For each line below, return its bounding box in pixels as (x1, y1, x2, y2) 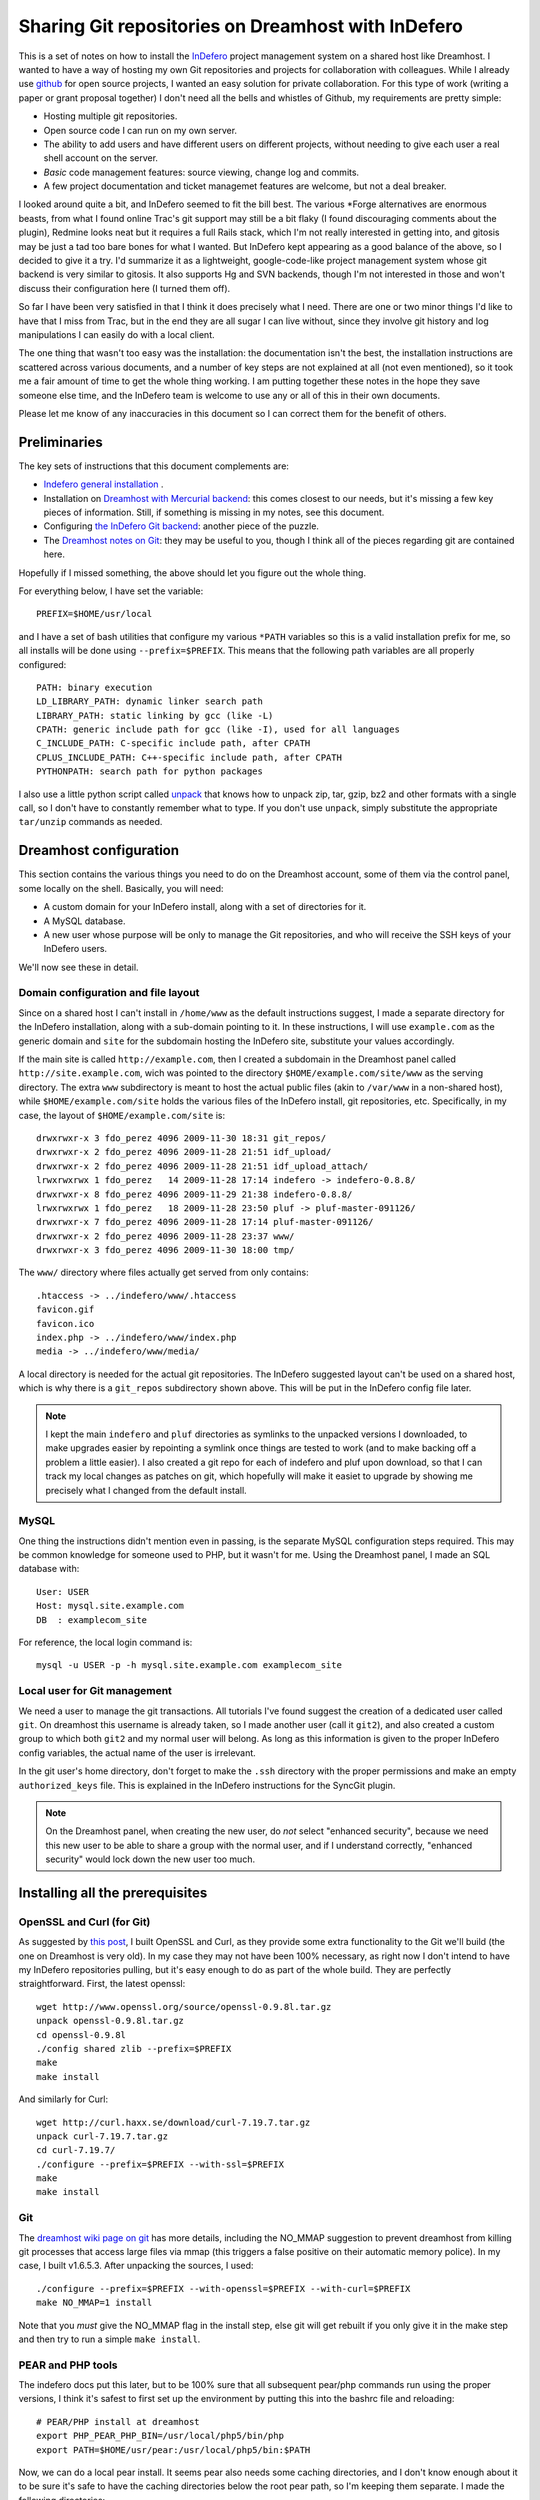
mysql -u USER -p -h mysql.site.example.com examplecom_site (36, 1660, 342, 1671)
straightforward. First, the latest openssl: (18, 1978, 186, 1990)
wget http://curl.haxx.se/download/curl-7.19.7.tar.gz (36, 2116, 311, 2128)
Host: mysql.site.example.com (36, 1600, 185, 1612)
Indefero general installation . (43, 478, 164, 490)
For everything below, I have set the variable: (18, 585, 204, 597)
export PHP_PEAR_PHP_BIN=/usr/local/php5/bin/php (36, 2430, 285, 2442)
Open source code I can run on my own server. (43, 124, 238, 136)
